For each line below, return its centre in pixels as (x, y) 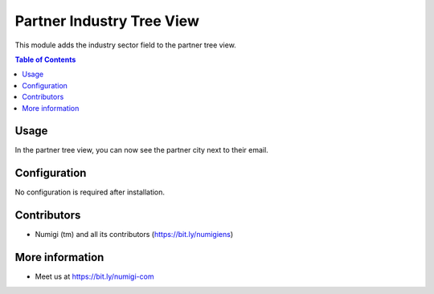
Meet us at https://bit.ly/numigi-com (94, 276)
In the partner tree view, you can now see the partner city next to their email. (141, 150)
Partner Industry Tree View (107, 21)
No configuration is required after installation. (90, 192)
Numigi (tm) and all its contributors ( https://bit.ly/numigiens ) (134, 235)
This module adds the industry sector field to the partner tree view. (125, 45)
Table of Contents (45, 59)
